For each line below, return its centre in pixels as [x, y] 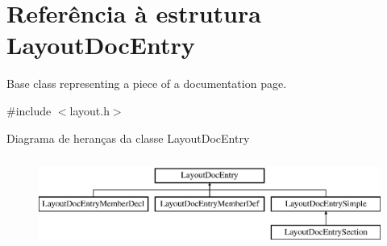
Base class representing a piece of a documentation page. [147, 83]
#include [29, 110]
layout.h [89, 110]
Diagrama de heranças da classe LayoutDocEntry [128, 138]
